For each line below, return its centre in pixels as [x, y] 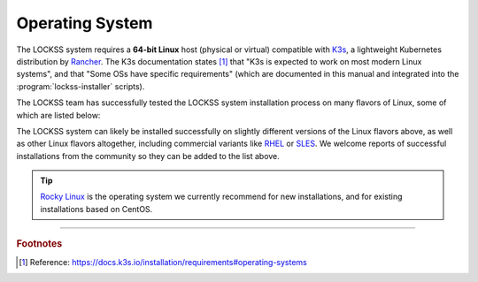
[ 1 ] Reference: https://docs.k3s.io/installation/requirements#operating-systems [163, 262]
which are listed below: [58, 115]
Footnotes [39, 244]
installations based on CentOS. [96, 209]
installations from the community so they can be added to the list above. [148, 156]
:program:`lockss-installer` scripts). [81, 86]
